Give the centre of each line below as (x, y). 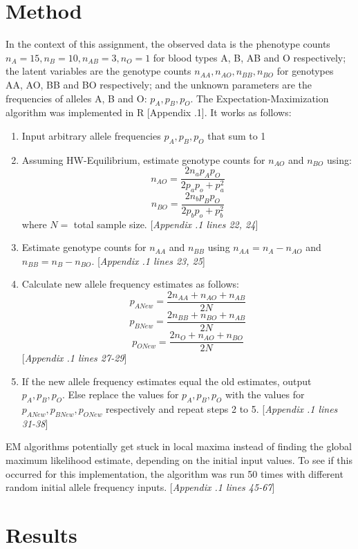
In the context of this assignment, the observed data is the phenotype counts (168, 44)
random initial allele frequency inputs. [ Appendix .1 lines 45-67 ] (140, 487)
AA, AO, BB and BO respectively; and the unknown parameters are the (159, 84)
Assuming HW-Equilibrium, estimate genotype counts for (143, 159)
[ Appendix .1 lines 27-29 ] (74, 358)
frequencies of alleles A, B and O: (76, 98)
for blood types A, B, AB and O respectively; (249, 57)
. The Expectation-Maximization (260, 98)
